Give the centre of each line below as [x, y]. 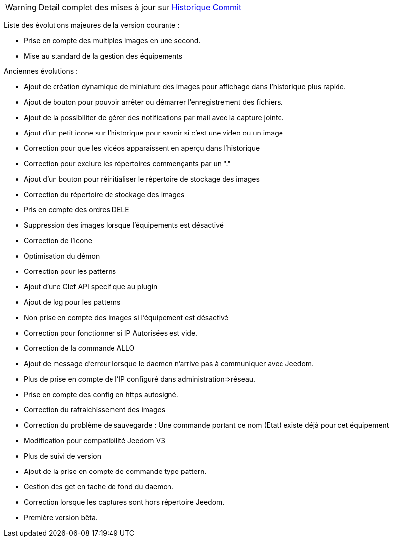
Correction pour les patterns [70, 271]
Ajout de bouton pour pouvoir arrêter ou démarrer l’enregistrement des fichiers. [153, 102]
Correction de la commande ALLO [79, 348]
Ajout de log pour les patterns [72, 302]
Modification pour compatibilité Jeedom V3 [94, 440]
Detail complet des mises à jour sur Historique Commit [140, 7]
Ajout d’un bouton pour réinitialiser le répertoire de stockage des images [142, 179]
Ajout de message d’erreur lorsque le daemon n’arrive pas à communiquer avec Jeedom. [169, 364]
